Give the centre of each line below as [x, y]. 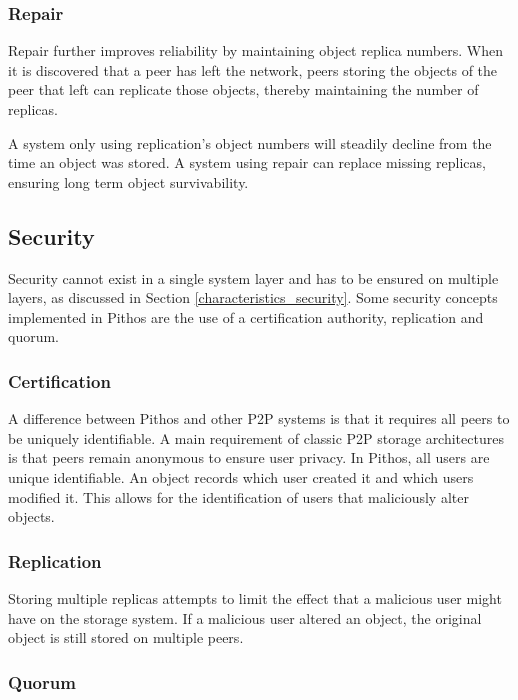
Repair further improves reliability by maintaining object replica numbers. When [255, 50]
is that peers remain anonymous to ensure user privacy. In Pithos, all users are [249, 457]
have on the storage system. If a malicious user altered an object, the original [245, 617]
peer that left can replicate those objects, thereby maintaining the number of [243, 89]
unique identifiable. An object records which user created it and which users [241, 476]
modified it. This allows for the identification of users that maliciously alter [238, 496]
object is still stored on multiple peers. [126, 637]
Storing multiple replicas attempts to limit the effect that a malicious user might [255, 597]
